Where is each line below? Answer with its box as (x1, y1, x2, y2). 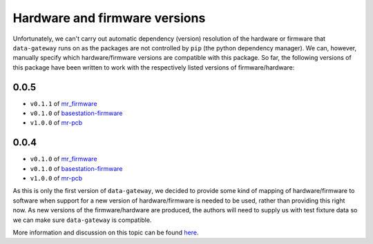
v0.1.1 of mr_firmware (30, 99, 97, 108)
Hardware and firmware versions (12, 10, 206, 26)
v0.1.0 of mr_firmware (30, 155, 97, 163)
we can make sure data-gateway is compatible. (12, 216, 152, 224)
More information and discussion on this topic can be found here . (12, 228, 199, 237)
